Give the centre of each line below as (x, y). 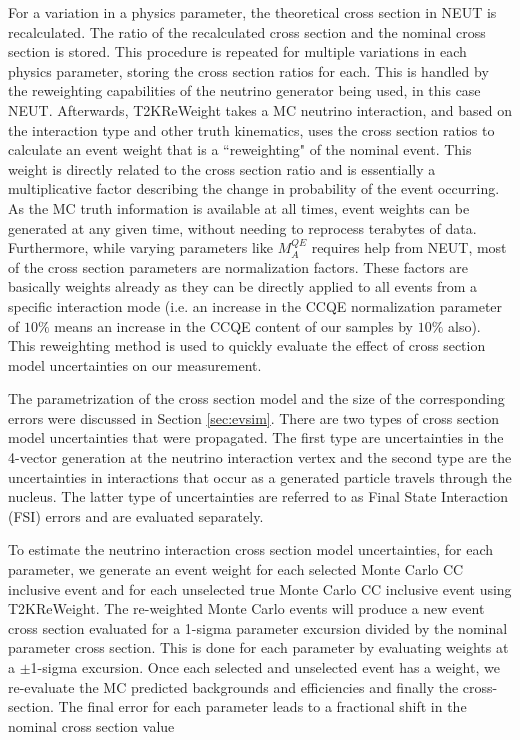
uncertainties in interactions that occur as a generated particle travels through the (260, 476)
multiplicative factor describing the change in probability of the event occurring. (254, 188)
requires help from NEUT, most (409, 247)
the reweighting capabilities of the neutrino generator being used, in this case (244, 90)
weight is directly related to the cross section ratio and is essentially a (222, 168)
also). (464, 325)
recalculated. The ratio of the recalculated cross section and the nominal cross (247, 31)
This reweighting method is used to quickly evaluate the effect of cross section (247, 345)
